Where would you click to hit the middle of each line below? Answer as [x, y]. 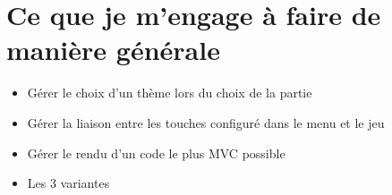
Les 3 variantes [68, 183]
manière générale [113, 50]
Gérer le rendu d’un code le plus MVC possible [156, 153]
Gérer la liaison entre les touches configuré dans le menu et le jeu [206, 122]
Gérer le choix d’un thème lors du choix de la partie [170, 93]
